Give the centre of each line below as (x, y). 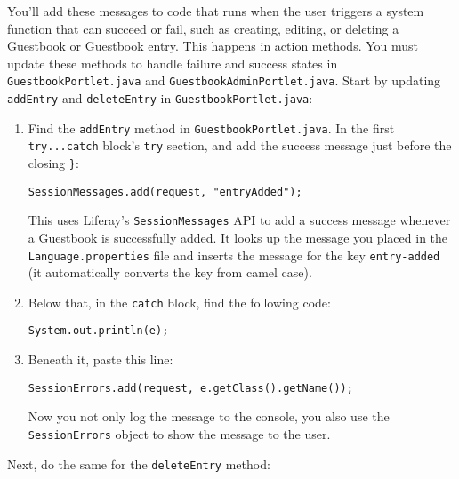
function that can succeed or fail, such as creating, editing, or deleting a (203, 28)
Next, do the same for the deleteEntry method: (139, 463)
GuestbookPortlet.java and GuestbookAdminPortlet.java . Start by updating (224, 80)
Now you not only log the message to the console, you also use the (209, 416)
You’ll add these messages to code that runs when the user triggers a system (216, 11)
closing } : (53, 163)
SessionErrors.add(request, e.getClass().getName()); (190, 388)
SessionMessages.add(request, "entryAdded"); (165, 192)
